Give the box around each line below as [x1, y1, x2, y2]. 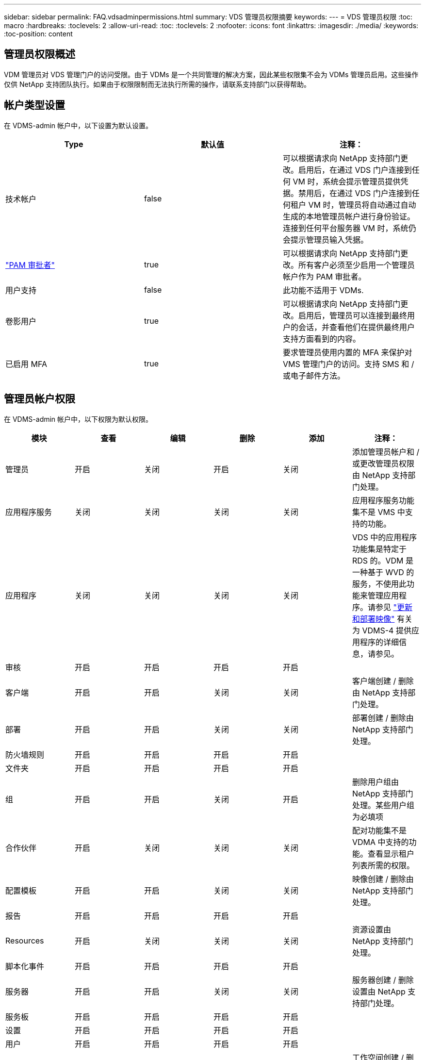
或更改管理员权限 [352, 458, 414, 468]
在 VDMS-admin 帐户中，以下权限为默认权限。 [4, 414, 153, 423]
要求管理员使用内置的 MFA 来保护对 [282, 347, 412, 357]
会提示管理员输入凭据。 [282, 234, 368, 245]
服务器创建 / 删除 [352, 975, 414, 985]
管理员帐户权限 [4, 393, 75, 405]
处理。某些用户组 [352, 800, 414, 810]
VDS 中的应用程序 [352, 532, 417, 542]
